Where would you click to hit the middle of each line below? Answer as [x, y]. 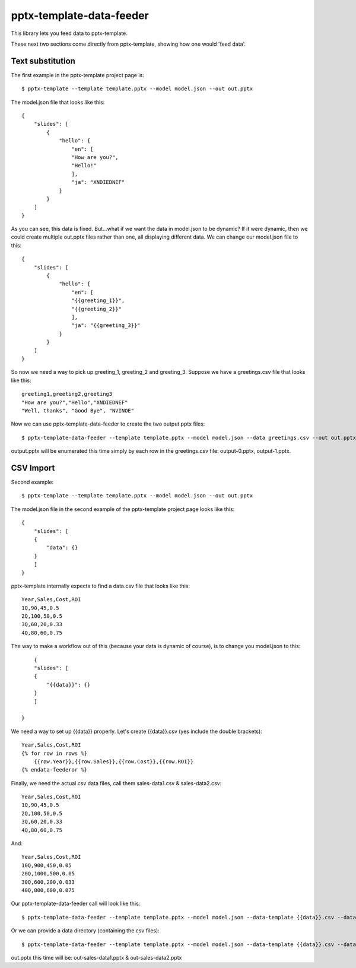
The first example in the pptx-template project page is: [78, 75]
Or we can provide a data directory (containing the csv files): [85, 931]
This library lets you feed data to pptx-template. [69, 33]
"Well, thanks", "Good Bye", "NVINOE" [78, 410]
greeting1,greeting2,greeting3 [67, 394]
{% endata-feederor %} [55, 770]
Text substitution [43, 61]
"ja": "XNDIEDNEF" [98, 182]
